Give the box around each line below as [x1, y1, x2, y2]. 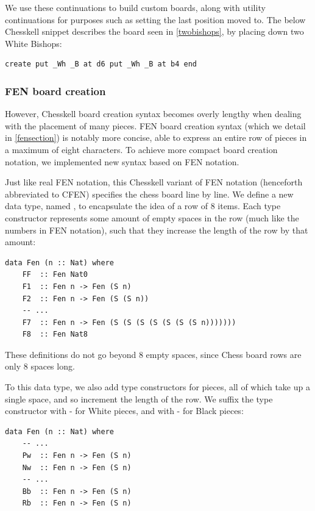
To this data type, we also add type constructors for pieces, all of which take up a [5, 381, 310, 393]
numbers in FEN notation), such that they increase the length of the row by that [5, 223, 308, 236]
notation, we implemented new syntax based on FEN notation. [5, 155, 239, 168]
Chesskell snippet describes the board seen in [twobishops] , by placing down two [5, 25, 304, 38]
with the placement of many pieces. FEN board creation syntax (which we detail [5, 119, 306, 132]
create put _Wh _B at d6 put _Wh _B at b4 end [5, 60, 197, 69]
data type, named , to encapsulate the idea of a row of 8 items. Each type [5, 199, 281, 212]
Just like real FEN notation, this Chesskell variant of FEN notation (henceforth [5, 176, 303, 188]
